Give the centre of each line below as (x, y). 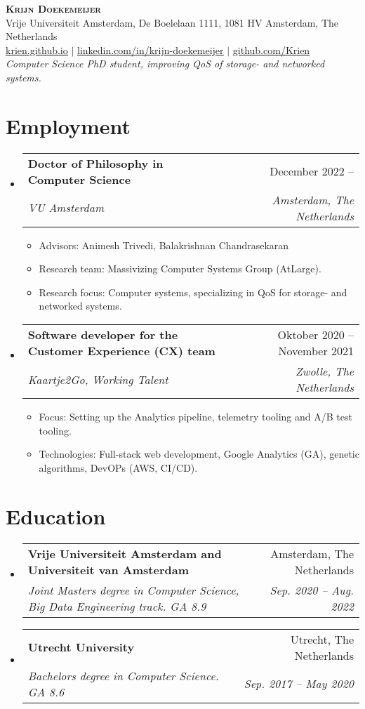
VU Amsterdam (66, 208)
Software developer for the (103, 335)
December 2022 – (312, 171)
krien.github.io (37, 49)
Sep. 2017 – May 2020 (299, 684)
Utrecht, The (322, 639)
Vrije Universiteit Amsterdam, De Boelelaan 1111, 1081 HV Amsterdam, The (172, 22)
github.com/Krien (271, 49)
